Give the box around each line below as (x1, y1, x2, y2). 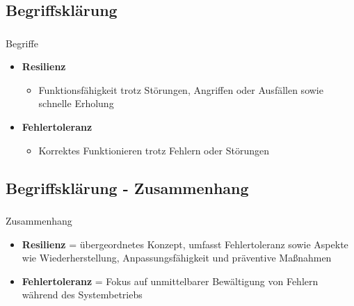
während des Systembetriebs (22, 287, 143, 302)
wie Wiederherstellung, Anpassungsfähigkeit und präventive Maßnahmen (22, 250, 332, 265)
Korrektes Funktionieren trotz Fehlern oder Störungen (38, 143, 269, 157)
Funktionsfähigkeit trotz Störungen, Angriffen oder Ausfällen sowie (38, 82, 323, 97)
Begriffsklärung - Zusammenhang (6, 177, 249, 198)
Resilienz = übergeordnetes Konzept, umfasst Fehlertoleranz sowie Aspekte (22, 236, 348, 251)
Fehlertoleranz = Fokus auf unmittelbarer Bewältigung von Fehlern (22, 273, 319, 288)
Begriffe (6, 35, 38, 50)
